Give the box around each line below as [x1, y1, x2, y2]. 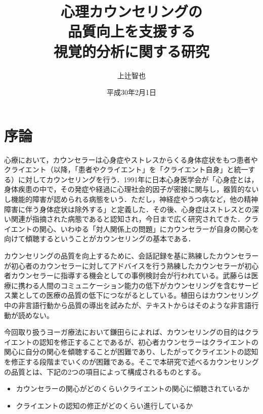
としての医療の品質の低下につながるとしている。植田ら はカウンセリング [18, 290, 259, 300]
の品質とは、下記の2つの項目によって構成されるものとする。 [4, 366, 205, 377]
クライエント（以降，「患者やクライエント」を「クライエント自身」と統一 [4, 164, 248, 175]
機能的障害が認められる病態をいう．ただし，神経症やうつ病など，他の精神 [11, 194, 258, 204]
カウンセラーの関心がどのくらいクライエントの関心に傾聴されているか [16, 383, 250, 394]
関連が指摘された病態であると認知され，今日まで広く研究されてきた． [11, 214, 245, 224]
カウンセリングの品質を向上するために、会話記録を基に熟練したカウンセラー [4, 250, 259, 261]
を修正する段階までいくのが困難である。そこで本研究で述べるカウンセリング [4, 356, 259, 367]
